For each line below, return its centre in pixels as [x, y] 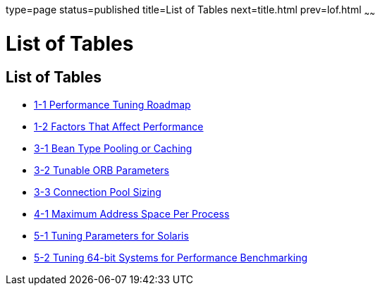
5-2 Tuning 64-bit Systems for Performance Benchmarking [171, 257]
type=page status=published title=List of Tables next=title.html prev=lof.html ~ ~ [190, 11]
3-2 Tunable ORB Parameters [102, 170]
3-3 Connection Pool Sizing [98, 192]
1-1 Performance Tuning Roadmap [112, 104]
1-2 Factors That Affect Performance [119, 126]
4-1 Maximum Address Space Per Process [132, 213]
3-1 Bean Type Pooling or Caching [113, 148]
